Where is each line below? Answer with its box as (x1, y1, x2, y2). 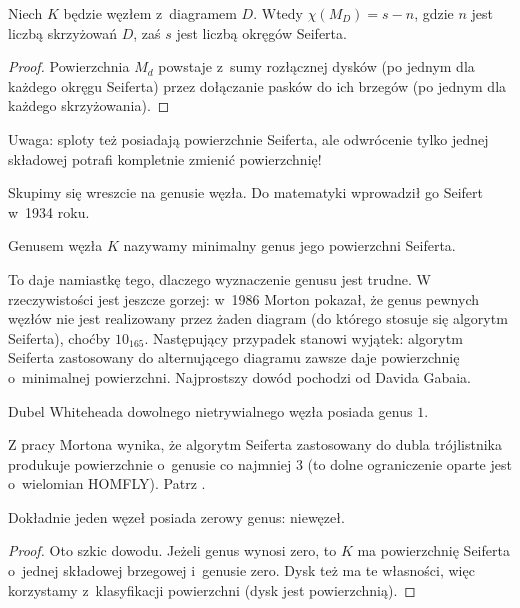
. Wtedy (253, 3, 303, 23)
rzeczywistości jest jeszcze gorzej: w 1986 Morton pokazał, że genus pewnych (8, 288, 480, 309)
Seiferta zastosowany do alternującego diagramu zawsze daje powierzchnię (8, 347, 460, 368)
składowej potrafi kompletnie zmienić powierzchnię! (8, 148, 322, 169)
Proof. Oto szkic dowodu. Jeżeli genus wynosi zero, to (8, 540, 337, 561)
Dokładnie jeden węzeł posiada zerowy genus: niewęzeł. (8, 506, 345, 527)
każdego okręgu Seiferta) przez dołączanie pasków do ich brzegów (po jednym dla (8, 75, 507, 96)
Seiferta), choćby (8, 327, 111, 348)
